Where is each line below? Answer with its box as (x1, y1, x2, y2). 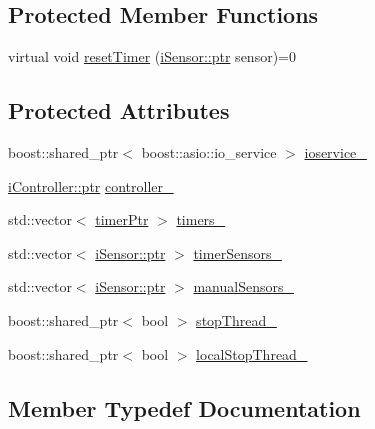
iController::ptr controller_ (8, 175, 174, 196)
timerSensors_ (193, 242, 282, 263)
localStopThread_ (196, 343, 308, 364)
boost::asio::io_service (141, 142, 277, 162)
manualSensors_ (193, 276, 294, 297)
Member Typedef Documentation (8, 392, 361, 423)
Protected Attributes (8, 95, 230, 126)
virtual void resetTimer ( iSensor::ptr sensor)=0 (8, 46, 296, 67)
